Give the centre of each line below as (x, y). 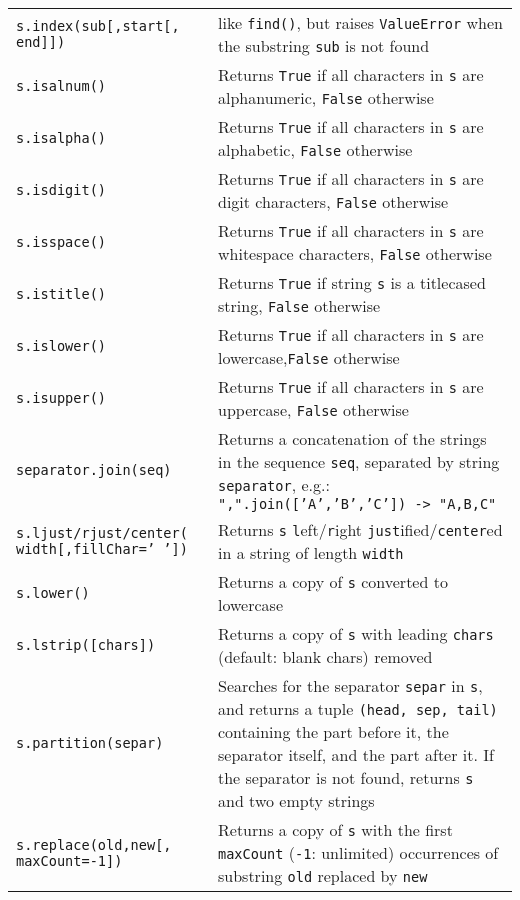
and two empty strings (296, 800)
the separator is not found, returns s (346, 777)
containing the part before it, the (333, 731)
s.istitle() (61, 294)
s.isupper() (61, 398)
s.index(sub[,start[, (98, 26)
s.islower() (61, 346)
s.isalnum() (61, 86)
